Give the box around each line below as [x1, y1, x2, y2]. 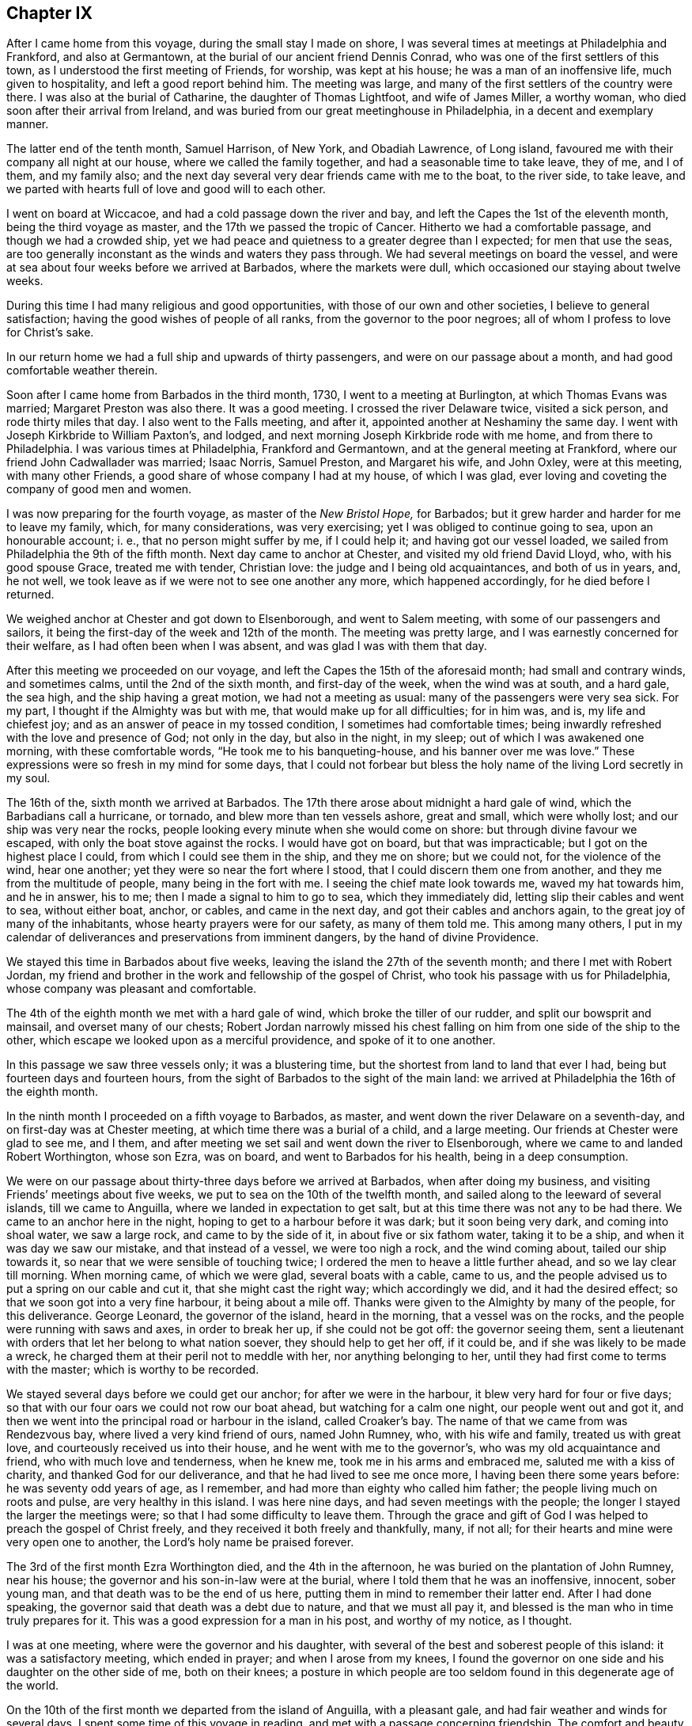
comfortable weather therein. [6, 363, 158, 378]
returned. [6, 587, 55, 602]
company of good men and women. [6, 482, 192, 496]
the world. [6, 1678, 59, 1693]
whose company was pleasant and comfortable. [6, 982, 257, 996]
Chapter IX [6, 3, 93, 23]
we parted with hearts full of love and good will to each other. [6, 182, 326, 196]
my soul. [6, 771, 51, 785]
